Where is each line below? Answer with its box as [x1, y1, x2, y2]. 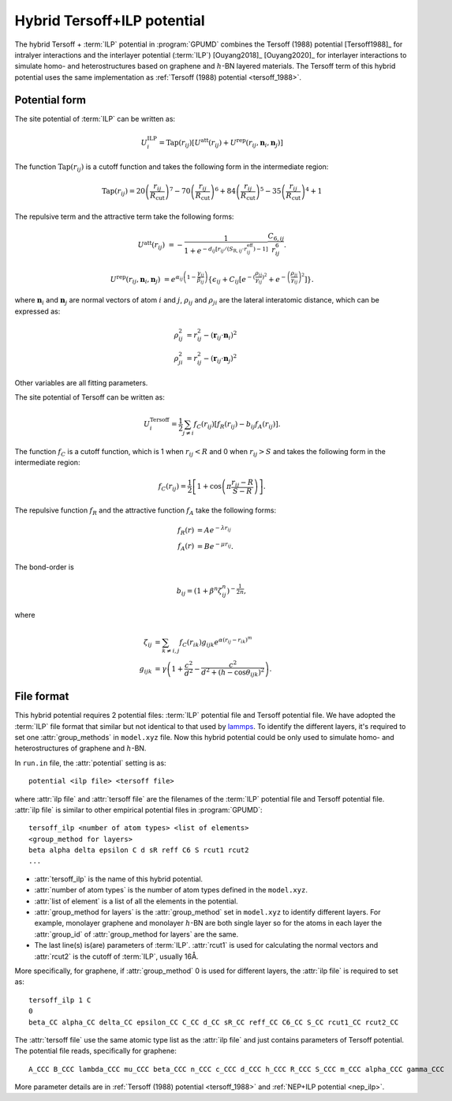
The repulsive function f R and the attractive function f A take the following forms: [14, 505, 276, 517]
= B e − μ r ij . [196, 540, 234, 550]
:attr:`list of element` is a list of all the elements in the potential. [34, 896, 238, 906]
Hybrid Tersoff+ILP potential [14, 12, 205, 29]
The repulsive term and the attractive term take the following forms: [14, 212, 234, 221]
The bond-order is [14, 562, 74, 572]
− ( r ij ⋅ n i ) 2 [203, 329, 237, 341]
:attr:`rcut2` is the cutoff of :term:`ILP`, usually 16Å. [34, 952, 199, 961]
